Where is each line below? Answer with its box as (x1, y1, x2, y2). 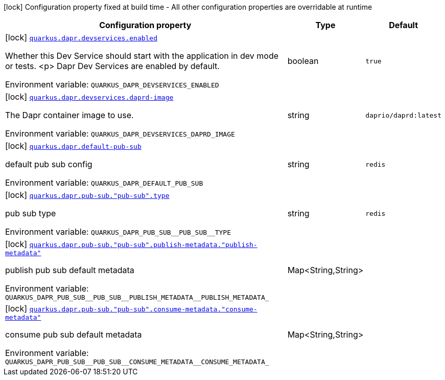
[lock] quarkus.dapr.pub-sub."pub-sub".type (5, 190, 170, 200)
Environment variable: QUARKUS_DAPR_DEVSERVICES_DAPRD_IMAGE (5, 128, 235, 139)
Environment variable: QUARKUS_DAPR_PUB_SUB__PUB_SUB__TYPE (5, 227, 231, 237)
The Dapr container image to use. (5, 110, 134, 120)
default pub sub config (5, 159, 92, 169)
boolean (287, 56, 319, 66)
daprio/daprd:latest (365, 111, 441, 119)
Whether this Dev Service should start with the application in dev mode (5, 51, 279, 61)
